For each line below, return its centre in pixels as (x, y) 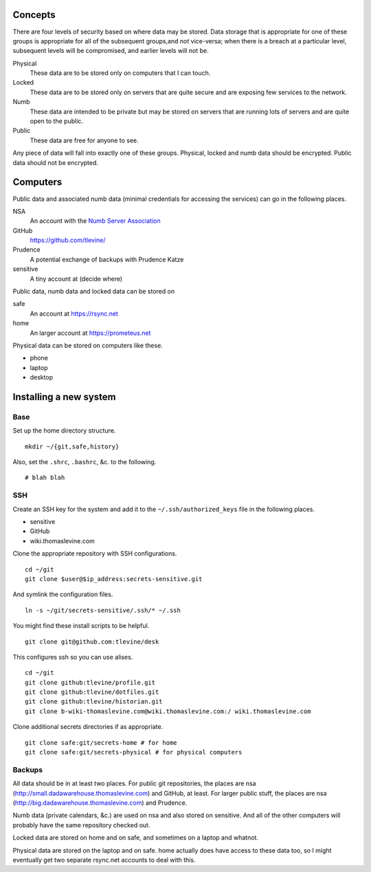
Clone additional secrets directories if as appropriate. (88, 727)
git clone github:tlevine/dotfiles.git (92, 692)
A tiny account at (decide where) (76, 279)
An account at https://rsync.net (74, 314)
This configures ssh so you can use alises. (73, 657)
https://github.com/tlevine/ (68, 240)
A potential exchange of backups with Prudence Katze (107, 259)
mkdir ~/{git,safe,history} (72, 446)
